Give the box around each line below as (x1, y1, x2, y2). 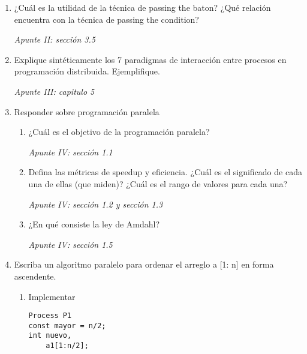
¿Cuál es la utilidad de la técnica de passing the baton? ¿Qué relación (14, 1, 271, 13)
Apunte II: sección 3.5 (14, 33, 95, 46)
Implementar (28, 290, 76, 302)
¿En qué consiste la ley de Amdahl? (28, 218, 160, 230)
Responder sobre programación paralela (14, 105, 159, 118)
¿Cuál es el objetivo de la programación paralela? (28, 125, 210, 138)
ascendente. (14, 269, 56, 282)
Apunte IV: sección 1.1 (28, 145, 113, 158)
